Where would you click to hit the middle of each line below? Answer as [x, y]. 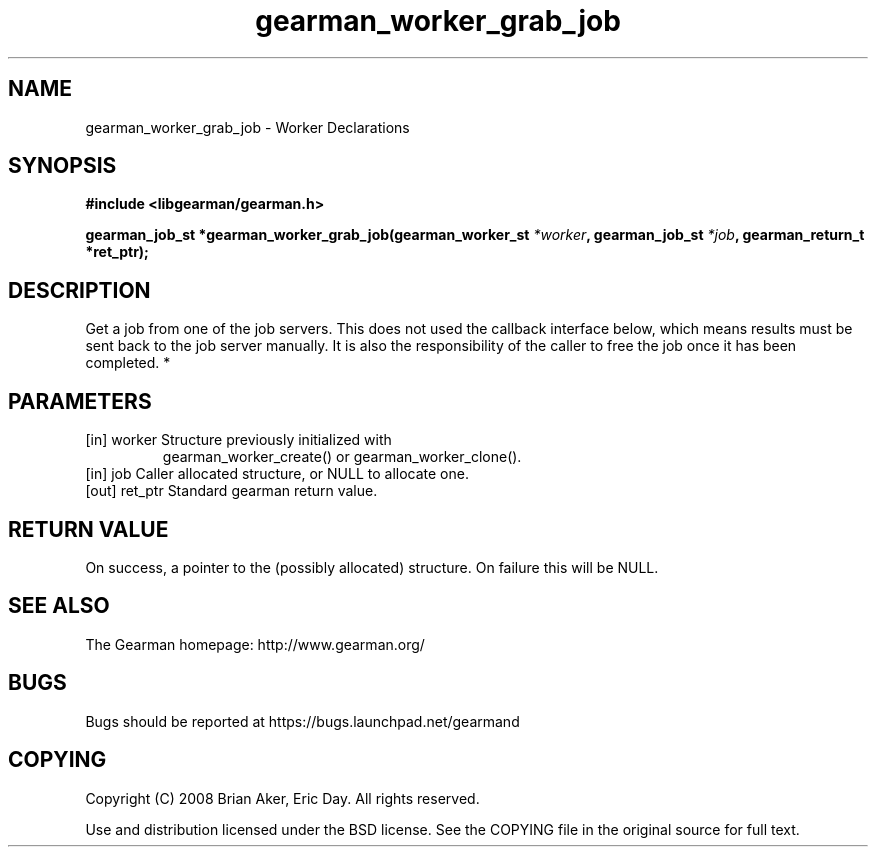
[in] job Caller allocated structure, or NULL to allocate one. [277, 474]
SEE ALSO [59, 606]
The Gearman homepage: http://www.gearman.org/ [255, 644]
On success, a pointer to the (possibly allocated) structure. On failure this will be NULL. [372, 567]
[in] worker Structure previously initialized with [238, 440]
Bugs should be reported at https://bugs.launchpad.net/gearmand [302, 721]
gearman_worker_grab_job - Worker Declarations [247, 127]
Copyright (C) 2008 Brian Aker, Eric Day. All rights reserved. [282, 798]
